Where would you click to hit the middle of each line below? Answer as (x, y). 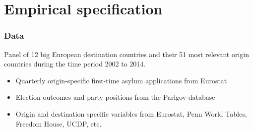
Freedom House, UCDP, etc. (59, 123)
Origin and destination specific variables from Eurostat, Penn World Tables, (131, 113)
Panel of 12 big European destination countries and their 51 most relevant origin (126, 54)
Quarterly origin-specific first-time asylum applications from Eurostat (121, 80)
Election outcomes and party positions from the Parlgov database (115, 97)
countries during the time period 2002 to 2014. (75, 64)
